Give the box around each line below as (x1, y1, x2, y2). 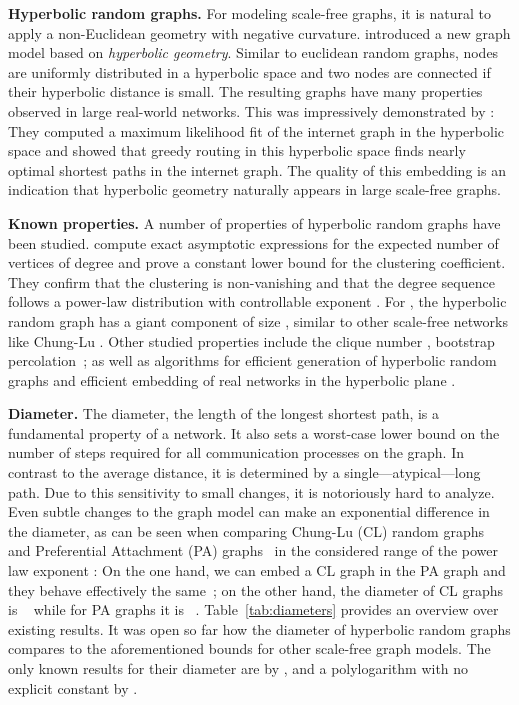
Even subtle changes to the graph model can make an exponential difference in (8, 501, 490, 522)
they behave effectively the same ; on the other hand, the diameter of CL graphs (8, 579, 504, 600)
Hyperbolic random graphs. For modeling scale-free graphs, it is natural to (8, 3, 491, 23)
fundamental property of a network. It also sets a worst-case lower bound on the (8, 422, 500, 443)
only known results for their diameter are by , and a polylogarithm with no (8, 658, 469, 678)
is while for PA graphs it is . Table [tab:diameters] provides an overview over (8, 599, 499, 620)
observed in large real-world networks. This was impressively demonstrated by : (8, 100, 495, 121)
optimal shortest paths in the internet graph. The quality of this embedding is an (8, 159, 506, 180)
